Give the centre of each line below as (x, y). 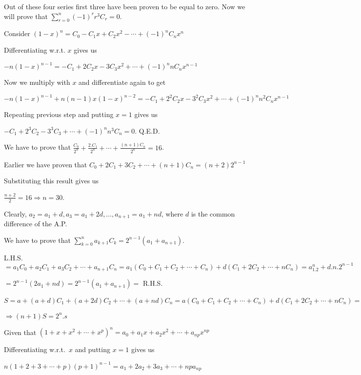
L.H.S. (13, 257)
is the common (213, 213)
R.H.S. (153, 283)
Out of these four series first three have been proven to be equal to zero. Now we (125, 6)
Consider (17, 33)
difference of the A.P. (36, 224)
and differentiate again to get (122, 82)
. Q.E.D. (147, 130)
